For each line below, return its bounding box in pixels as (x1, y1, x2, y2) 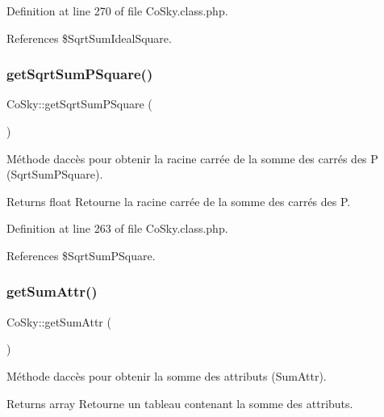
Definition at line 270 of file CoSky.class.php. (6, 2, 228, 19)
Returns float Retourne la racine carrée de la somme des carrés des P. (6, 192, 351, 209)
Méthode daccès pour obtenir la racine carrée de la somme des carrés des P (6, 150, 378, 166)
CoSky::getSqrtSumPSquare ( (6, 95, 152, 112)
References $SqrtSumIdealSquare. (6, 29, 172, 46)
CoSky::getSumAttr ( (6, 313, 111, 330)
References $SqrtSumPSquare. (6, 246, 156, 263)
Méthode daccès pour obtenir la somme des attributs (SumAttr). (6, 367, 327, 384)
